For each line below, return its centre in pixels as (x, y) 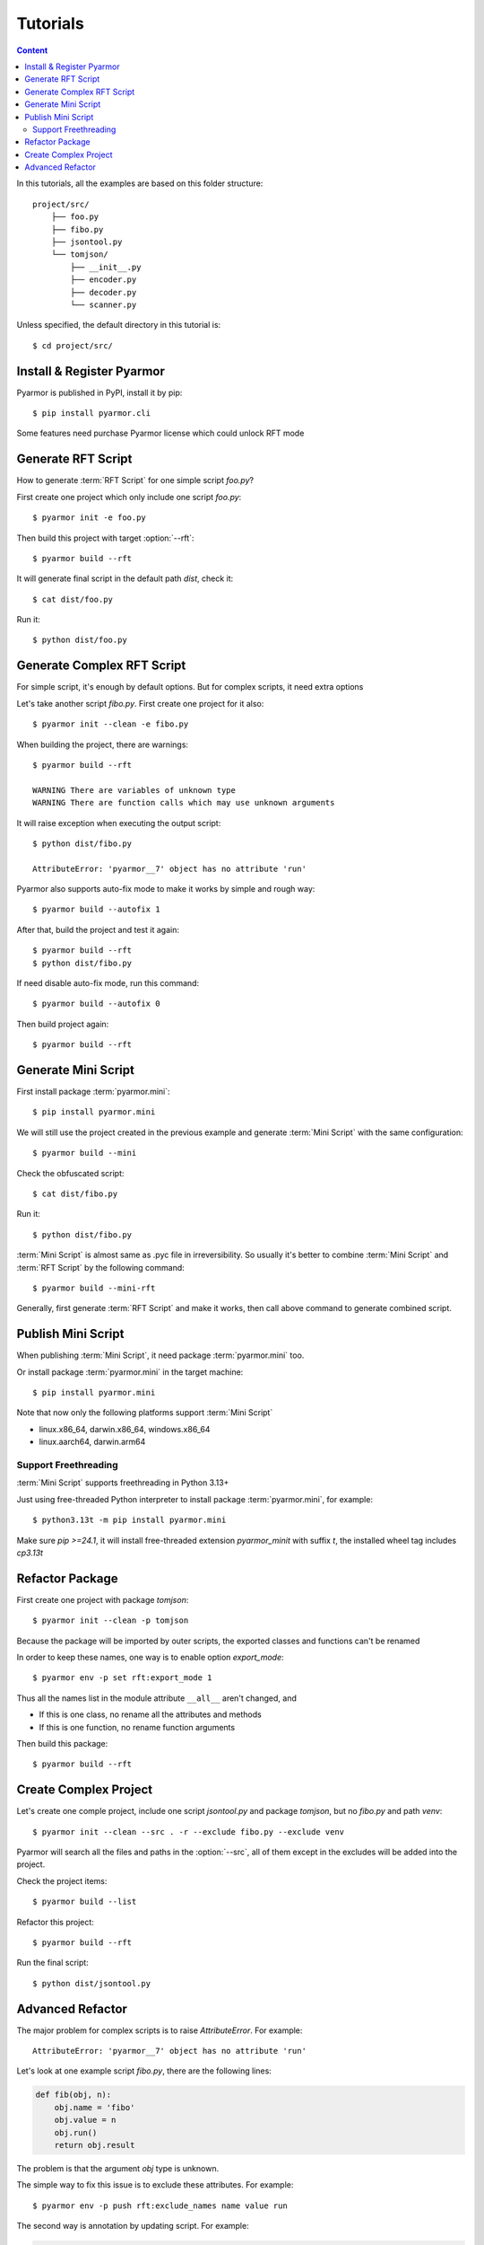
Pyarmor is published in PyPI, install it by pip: (99, 392)
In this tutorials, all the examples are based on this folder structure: (140, 183)
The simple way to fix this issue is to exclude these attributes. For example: (155, 2185)
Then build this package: (62, 1743)
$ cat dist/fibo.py (75, 1194)
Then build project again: (63, 1024)
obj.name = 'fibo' (95, 2107)
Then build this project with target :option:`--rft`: (105, 538)
